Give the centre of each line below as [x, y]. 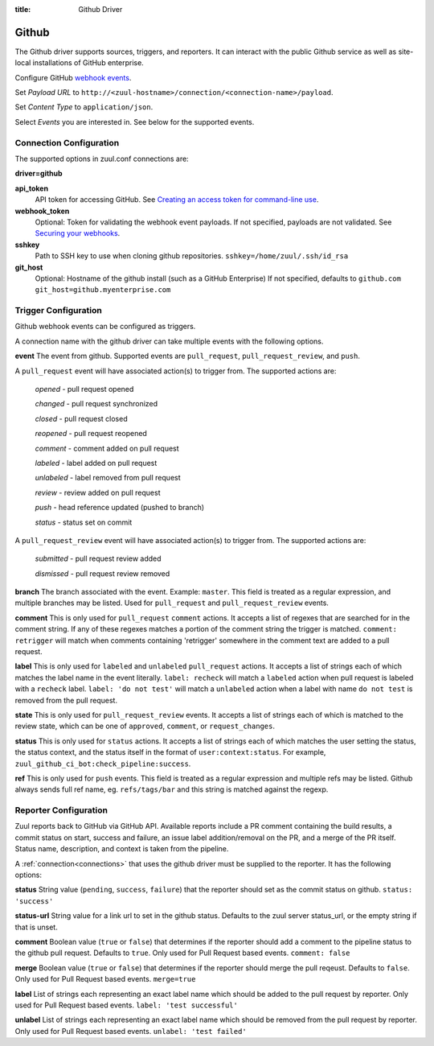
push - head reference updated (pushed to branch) [120, 508]
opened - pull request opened [84, 389]
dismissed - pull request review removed [102, 573]
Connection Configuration [67, 142]
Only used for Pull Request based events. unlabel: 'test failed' [131, 1031]
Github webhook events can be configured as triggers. [105, 327]
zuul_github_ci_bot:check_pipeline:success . [103, 764]
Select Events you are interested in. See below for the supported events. [135, 121]
